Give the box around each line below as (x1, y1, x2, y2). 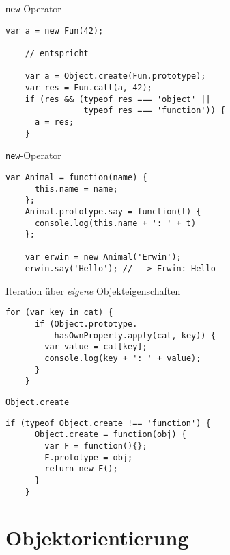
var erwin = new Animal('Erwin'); (25, 252, 182, 262)
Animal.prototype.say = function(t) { (25, 206, 201, 217)
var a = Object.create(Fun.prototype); (25, 71, 206, 82)
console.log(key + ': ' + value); (44, 354, 201, 363)
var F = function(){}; (44, 441, 147, 451)
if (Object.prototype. (34, 319, 138, 330)
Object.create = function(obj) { (34, 430, 186, 440)
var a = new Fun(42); (5, 25, 104, 36)
